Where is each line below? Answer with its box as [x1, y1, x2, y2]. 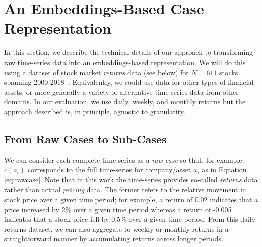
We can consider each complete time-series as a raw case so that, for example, [4, 154, 244, 165]
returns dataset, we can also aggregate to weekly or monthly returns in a [4, 223, 229, 234]
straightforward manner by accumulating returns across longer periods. [4, 233, 223, 244]
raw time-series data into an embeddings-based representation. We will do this [4, 56, 246, 67]
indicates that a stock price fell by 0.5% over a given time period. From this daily [4, 214, 256, 224]
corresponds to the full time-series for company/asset [27, 164, 191, 175]
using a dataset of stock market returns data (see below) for [4, 67, 189, 77]
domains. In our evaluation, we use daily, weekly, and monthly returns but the [4, 96, 246, 107]
